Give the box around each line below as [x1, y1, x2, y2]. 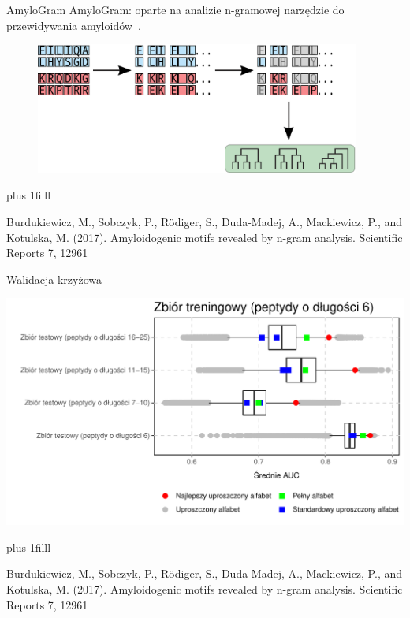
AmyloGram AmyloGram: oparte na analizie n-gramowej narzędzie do [6, 2, 345, 17]
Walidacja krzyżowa [6, 270, 102, 287]
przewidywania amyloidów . [6, 17, 141, 33]
